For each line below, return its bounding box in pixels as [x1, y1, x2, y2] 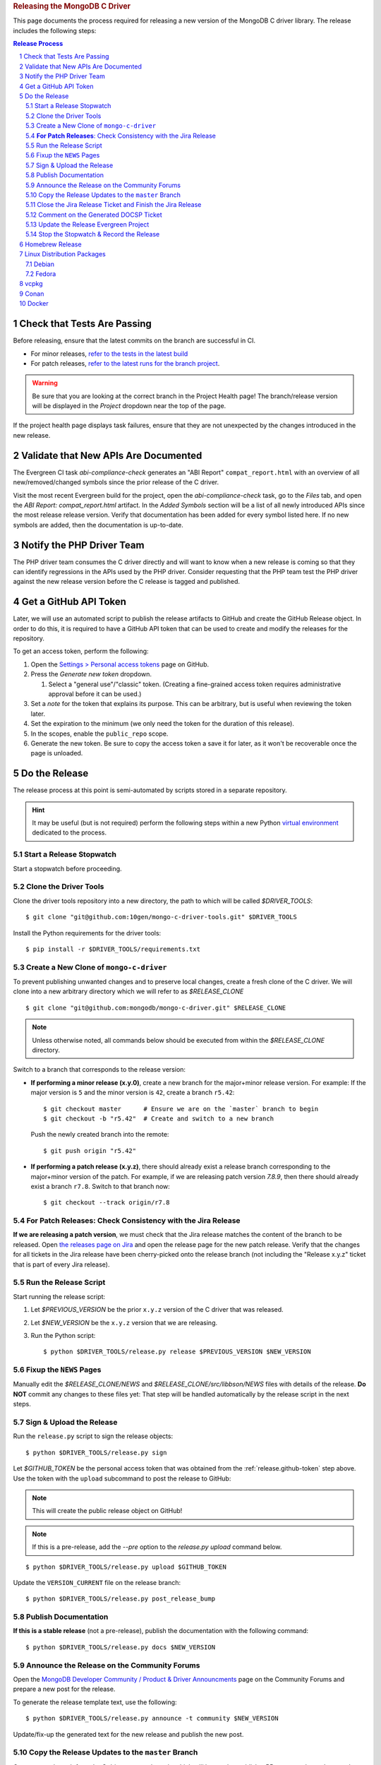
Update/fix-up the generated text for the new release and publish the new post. [13, 1730, 244, 1738]
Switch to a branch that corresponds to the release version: [13, 1065, 186, 1074]
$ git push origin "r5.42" [43, 1147, 137, 1154]
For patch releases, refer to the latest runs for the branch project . [30, 359, 220, 367]
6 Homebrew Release [19, 240, 82, 249]
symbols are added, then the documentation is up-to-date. [13, 520, 183, 529]
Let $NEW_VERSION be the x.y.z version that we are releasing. [30, 1318, 218, 1327]
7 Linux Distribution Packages [19, 250, 106, 258]
